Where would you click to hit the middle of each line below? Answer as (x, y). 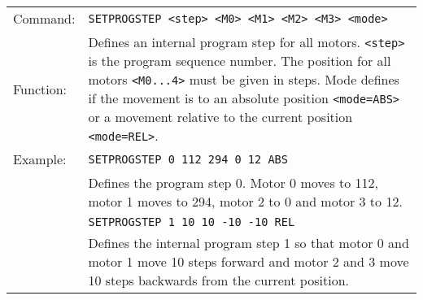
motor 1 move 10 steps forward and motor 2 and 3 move (249, 261)
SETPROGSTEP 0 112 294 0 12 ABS (188, 159)
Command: (44, 18)
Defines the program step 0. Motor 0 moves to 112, (233, 183)
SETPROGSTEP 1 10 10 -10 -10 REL (192, 222)
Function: (40, 89)
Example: (40, 159)
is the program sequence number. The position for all (240, 61)
